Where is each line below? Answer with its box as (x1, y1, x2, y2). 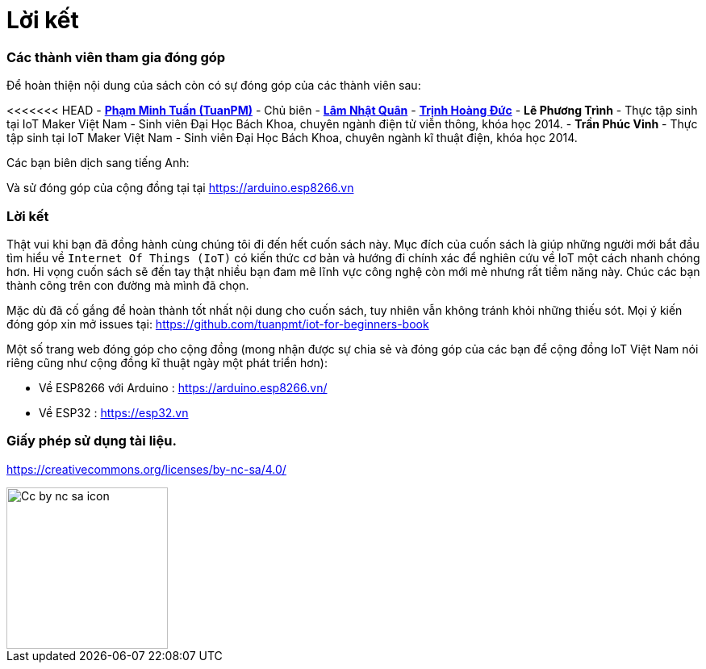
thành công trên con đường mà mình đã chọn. (6, 278, 249, 292)
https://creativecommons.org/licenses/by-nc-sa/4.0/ (6, 462, 286, 476)
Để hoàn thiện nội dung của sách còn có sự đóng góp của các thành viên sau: (6, 78, 421, 93)
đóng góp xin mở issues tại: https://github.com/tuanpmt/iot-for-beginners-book (6, 316, 429, 331)
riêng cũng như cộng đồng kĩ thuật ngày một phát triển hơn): (6, 355, 328, 370)
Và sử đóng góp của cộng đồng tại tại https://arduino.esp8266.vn (6, 181, 354, 195)
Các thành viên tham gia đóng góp (6, 48, 226, 65)
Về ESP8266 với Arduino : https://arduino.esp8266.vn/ (39, 380, 328, 395)
